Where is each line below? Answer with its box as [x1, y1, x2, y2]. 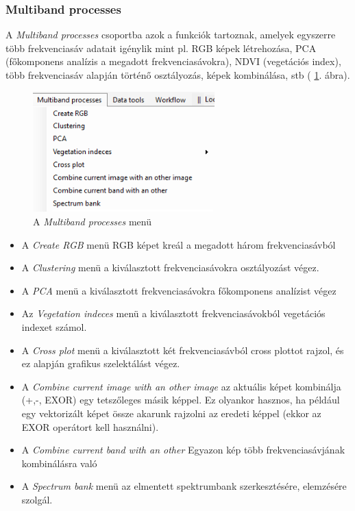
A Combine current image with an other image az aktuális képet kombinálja [21, 379, 341, 393]
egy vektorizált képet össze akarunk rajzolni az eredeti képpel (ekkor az [21, 406, 321, 420]
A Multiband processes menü [33, 214, 151, 228]
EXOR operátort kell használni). [21, 419, 159, 434]
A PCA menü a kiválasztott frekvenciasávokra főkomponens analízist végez [21, 283, 336, 297]
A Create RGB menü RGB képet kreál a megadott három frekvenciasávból [21, 237, 336, 251]
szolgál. [21, 492, 53, 506]
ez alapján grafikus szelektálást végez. [21, 356, 180, 371]
